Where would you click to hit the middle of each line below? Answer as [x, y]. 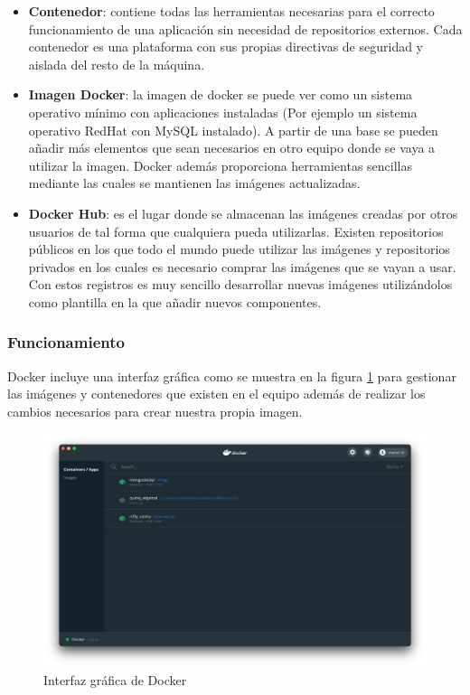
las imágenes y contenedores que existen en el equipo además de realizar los [216, 394]
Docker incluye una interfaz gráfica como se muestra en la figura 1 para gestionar [232, 376]
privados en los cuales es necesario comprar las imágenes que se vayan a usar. [242, 266]
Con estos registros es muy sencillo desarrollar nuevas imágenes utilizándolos [240, 284]
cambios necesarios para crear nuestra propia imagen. [155, 411]
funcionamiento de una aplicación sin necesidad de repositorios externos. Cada [245, 28]
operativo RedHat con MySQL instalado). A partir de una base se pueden [233, 130]
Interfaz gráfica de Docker [115, 679]
